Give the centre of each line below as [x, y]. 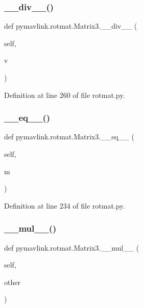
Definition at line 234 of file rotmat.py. [65, 205]
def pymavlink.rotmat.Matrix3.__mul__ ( [72, 247]
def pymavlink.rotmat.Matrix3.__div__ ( [71, 26]
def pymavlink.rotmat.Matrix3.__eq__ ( [69, 137]
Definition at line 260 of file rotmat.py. [65, 95]
